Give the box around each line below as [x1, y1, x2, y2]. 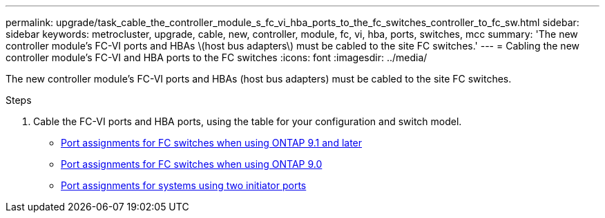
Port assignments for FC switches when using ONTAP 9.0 [61, 158, 323, 170]
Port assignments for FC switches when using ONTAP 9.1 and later [61, 137, 363, 149]
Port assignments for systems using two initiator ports [61, 179, 307, 191]
